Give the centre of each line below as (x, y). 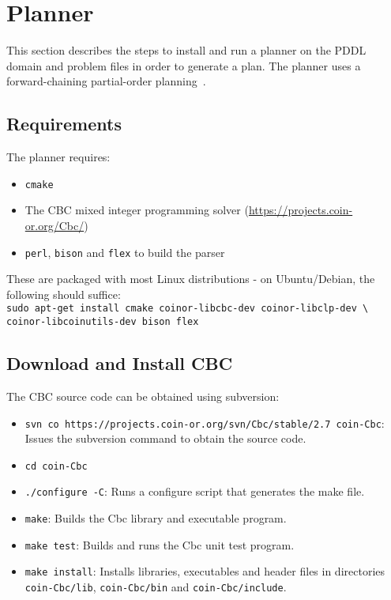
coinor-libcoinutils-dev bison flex (103, 322)
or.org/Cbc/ (55, 225)
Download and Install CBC (120, 363)
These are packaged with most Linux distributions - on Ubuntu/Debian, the (191, 279)
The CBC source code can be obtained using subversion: (143, 396)
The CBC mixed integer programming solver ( (137, 210)
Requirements (64, 124)
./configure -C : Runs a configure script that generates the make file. (195, 491)
